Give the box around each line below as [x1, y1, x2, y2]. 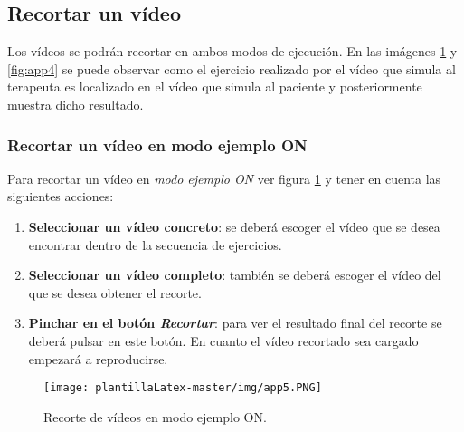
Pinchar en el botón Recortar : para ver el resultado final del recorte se [28, 313, 442, 332]
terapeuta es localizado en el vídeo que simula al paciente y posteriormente [7, 77, 422, 96]
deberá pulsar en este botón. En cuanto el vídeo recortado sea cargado [28, 331, 419, 350]
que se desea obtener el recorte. [28, 283, 202, 302]
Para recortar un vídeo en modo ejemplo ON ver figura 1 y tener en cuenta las [7, 168, 441, 187]
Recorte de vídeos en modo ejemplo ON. [43, 407, 267, 426]
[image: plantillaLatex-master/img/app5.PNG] [43, 381, 322, 395]
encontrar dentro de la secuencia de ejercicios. [28, 235, 282, 254]
